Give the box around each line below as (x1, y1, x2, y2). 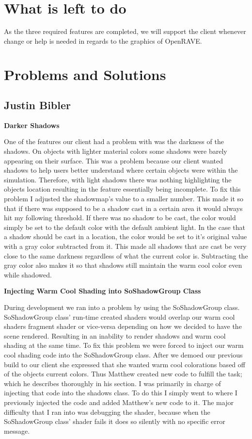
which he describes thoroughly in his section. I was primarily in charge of (4, 378, 221, 388)
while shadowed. (4, 269, 52, 279)
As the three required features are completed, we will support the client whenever (4, 26, 246, 36)
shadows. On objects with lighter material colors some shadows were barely (4, 146, 227, 156)
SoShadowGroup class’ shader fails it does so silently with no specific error (4, 416, 225, 426)
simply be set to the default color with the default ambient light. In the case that (4, 222, 246, 232)
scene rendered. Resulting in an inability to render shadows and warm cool (4, 330, 226, 341)
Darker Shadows (4, 120, 60, 130)
